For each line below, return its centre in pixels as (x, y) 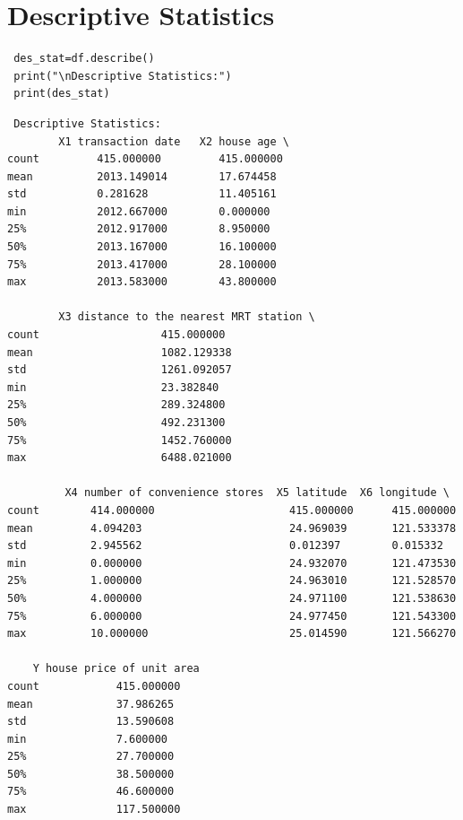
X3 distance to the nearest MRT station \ (187, 317)
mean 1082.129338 (120, 352)
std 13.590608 (91, 722)
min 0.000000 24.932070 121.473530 (232, 563)
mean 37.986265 (91, 704)
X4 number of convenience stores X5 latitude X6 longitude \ (257, 493)
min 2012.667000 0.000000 (139, 211)
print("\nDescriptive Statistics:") (123, 76)
